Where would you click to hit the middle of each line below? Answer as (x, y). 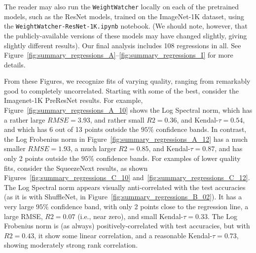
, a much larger (93, 148)
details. (15, 64)
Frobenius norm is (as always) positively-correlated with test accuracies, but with (127, 226)
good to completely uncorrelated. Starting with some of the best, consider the (121, 90)
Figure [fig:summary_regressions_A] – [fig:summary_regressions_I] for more (119, 55)
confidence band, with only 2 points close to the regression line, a (150, 206)
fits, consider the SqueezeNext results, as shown (76, 168)
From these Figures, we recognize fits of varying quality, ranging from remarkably (127, 81)
